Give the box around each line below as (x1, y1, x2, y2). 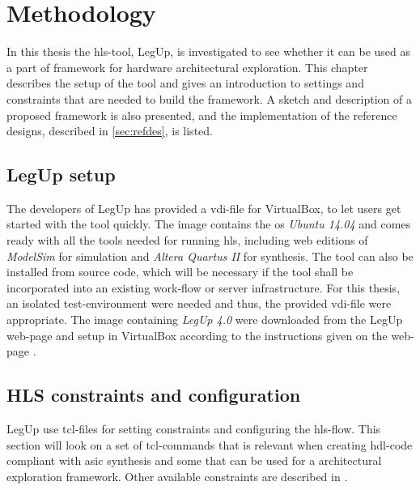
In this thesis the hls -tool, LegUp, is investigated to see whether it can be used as (6, 43, 411, 60)
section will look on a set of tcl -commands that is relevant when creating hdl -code (6, 436, 413, 453)
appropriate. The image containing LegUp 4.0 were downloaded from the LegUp (6, 311, 403, 328)
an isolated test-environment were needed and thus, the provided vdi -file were (6, 295, 392, 312)
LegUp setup (6, 162, 116, 187)
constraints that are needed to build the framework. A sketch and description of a (6, 90, 413, 107)
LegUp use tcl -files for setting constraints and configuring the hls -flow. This (6, 420, 381, 437)
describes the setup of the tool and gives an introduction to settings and (6, 75, 364, 92)
